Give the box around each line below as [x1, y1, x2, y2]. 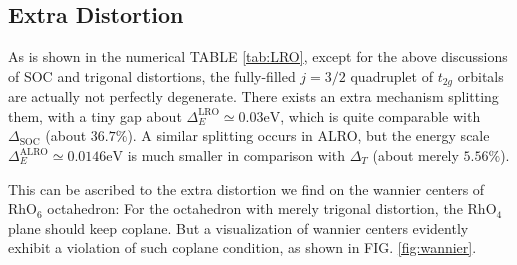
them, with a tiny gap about [8, 105, 182, 126]
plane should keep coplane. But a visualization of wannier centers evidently [8, 217, 469, 238]
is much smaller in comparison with [127, 145, 346, 166]
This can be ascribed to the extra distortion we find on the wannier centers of [8, 178, 485, 199]
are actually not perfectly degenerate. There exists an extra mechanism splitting [8, 86, 499, 107]
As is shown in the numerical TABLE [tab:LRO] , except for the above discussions [8, 46, 508, 67]
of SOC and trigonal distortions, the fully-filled [8, 65, 296, 86]
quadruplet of [350, 65, 433, 86]
